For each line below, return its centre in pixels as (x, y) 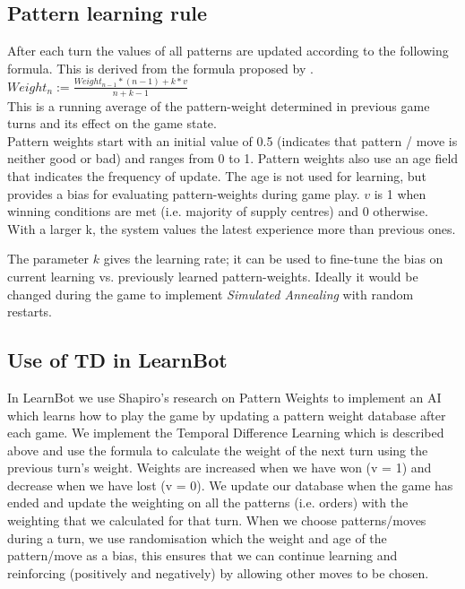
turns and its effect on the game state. (112, 123)
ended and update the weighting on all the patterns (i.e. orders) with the (208, 502)
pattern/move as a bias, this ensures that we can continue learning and (202, 555)
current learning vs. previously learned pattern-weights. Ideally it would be (213, 276)
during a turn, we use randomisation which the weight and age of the (197, 537)
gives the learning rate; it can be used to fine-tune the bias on (273, 259)
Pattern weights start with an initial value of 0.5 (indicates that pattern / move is (232, 140)
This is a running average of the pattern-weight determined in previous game (219, 105)
